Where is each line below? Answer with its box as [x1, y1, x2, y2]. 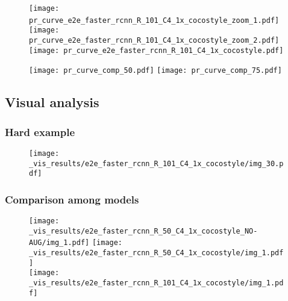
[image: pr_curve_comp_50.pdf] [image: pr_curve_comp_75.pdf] [29, 66, 282, 75]
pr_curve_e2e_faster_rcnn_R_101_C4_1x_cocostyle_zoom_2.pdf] [29, 36, 280, 45]
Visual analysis [5, 93, 99, 111]
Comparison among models [5, 191, 139, 206]
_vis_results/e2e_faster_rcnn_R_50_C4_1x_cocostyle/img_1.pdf [29, 249, 284, 258]
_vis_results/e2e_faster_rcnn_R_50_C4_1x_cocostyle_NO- [29, 226, 258, 235]
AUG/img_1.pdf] [29, 238, 90, 247]
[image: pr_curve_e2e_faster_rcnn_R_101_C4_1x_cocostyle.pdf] [29, 46, 284, 55]
